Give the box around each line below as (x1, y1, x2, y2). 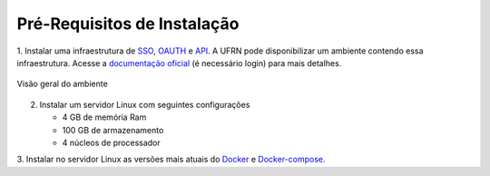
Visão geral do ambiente (16, 78, 108, 90)
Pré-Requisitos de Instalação (16, 14, 240, 34)
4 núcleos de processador (62, 137, 161, 148)
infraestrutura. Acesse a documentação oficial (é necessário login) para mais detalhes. (16, 57, 342, 68)
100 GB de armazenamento (62, 124, 164, 135)
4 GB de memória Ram (62, 112, 147, 122)
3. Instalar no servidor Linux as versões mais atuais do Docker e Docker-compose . (16, 154, 326, 165)
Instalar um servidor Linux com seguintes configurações (39, 99, 250, 110)
